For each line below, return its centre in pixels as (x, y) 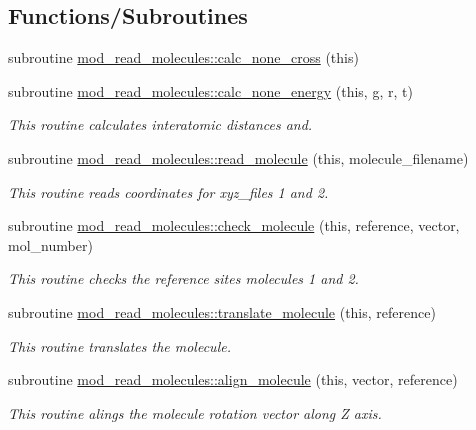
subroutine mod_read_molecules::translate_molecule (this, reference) (222, 311)
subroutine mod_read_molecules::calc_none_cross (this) (183, 57)
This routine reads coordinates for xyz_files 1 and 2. (168, 191)
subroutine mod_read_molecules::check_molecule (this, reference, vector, (234, 225)
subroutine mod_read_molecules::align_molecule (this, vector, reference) (233, 379)
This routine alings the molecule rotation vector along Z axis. (195, 412)
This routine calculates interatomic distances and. (160, 124)
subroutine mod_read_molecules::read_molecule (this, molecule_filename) (238, 157)
